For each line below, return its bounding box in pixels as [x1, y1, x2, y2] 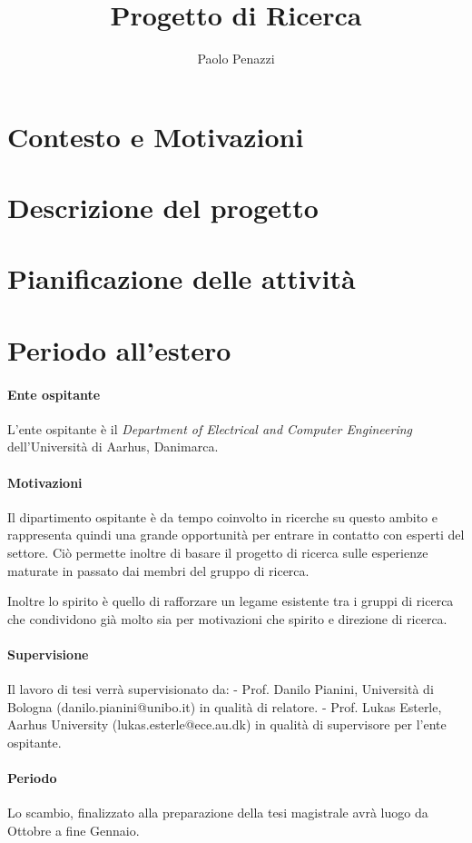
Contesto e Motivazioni [7, 117, 304, 154]
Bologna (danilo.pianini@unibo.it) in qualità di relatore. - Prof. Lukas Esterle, [7, 697, 442, 716]
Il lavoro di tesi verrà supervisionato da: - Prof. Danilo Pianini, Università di [7, 679, 434, 699]
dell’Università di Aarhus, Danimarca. [7, 437, 219, 456]
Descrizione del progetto [7, 189, 319, 226]
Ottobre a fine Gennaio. [7, 820, 140, 839]
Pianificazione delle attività [7, 260, 356, 297]
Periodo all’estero [7, 331, 231, 368]
